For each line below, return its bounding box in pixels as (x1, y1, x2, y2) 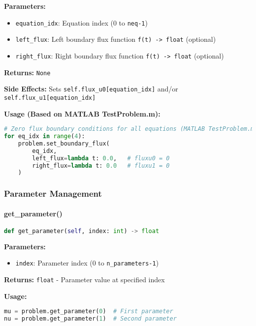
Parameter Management (4, 187, 102, 200)
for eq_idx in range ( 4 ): (4, 133, 85, 140)
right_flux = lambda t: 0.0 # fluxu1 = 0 (32, 162, 170, 169)
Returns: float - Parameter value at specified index (4, 274, 165, 285)
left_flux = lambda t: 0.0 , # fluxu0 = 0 (32, 154, 170, 162)
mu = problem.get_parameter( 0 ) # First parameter (4, 308, 173, 315)
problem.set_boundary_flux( (18, 140, 110, 147)
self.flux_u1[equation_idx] (4, 94, 96, 101)
